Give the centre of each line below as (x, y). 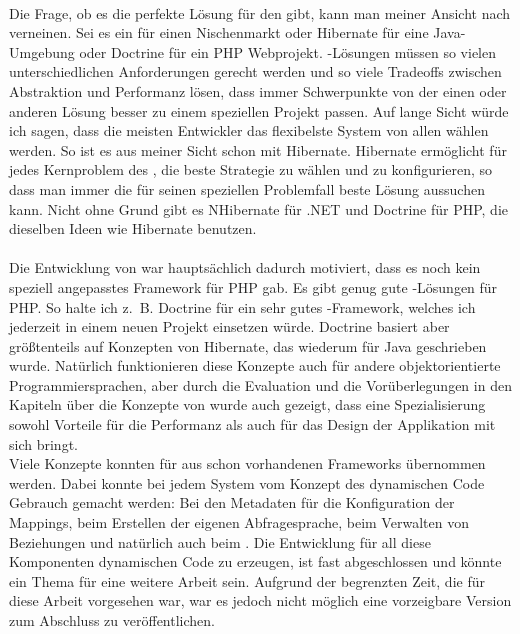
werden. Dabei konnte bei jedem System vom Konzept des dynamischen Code (247, 482)
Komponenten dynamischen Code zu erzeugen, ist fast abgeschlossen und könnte (255, 561)
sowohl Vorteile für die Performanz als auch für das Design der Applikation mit (252, 424)
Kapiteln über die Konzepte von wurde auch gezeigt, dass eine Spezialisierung (247, 404)
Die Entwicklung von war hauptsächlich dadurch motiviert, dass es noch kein (245, 267)
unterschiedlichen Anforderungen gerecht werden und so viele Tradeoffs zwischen (255, 71)
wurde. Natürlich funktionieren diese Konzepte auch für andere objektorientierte (255, 365)
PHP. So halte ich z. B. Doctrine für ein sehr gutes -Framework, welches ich (242, 306)
